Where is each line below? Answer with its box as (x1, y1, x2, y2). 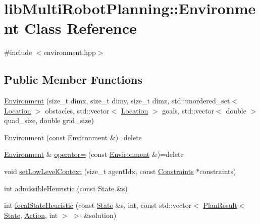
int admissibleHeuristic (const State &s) (4, 183, 128, 193)
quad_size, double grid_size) (4, 115, 94, 126)
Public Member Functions (4, 72, 142, 87)
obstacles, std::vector (45, 105, 110, 116)
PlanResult (203, 200, 237, 210)
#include (4, 47, 32, 58)
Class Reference (24, 18, 137, 38)
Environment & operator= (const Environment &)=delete (4, 149, 184, 159)
